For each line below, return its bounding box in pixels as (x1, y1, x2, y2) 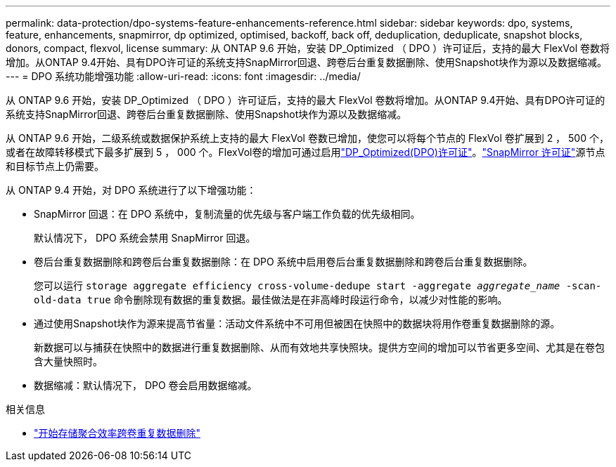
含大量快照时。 (34, 355, 103, 367)
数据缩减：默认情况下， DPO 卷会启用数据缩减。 (34, 379, 257, 391)
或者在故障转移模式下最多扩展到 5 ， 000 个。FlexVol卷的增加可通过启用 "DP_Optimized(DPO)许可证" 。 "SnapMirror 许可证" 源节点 (6, 146, 605, 158)
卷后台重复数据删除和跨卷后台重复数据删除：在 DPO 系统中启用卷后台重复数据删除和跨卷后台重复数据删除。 (34, 256, 533, 268)
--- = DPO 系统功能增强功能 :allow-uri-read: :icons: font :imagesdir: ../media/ (6, 70, 361, 82)
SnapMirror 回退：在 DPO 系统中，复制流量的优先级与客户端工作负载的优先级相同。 (34, 208, 421, 220)
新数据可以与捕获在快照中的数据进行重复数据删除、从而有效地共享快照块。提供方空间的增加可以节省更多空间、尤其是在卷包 (34, 341, 605, 353)
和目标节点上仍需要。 (6, 160, 104, 172)
